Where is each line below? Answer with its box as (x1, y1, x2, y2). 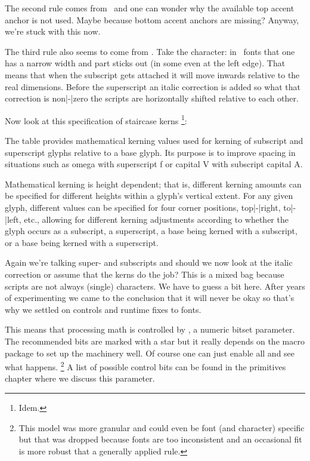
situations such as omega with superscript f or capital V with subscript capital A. (5, 158, 303, 170)
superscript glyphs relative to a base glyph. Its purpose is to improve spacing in (5, 146, 296, 158)
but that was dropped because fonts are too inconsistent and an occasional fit (18, 433, 302, 445)
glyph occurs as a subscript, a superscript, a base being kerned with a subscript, (5, 225, 297, 237)
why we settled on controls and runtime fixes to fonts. (5, 303, 201, 315)
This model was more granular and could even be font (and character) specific (18, 421, 305, 434)
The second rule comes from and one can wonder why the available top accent (5, 2, 294, 14)
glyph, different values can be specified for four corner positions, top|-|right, (5, 201, 281, 213)
